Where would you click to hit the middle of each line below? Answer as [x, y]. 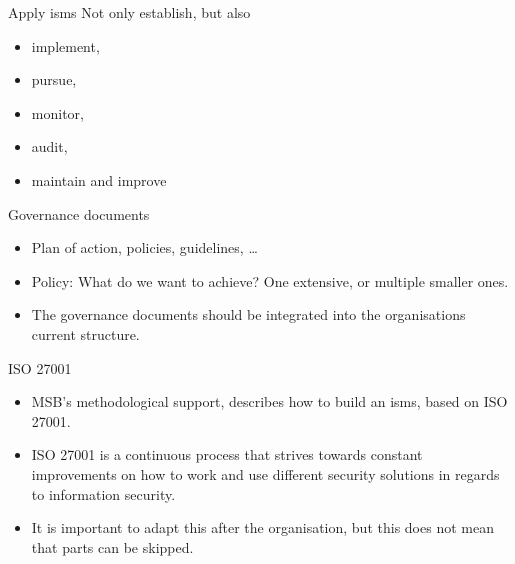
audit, [49, 146]
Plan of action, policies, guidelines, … [144, 247]
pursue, [54, 79]
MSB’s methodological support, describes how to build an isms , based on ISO [269, 401]
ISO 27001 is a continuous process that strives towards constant [227, 454]
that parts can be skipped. [112, 546]
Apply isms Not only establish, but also [129, 12]
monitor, [57, 112]
